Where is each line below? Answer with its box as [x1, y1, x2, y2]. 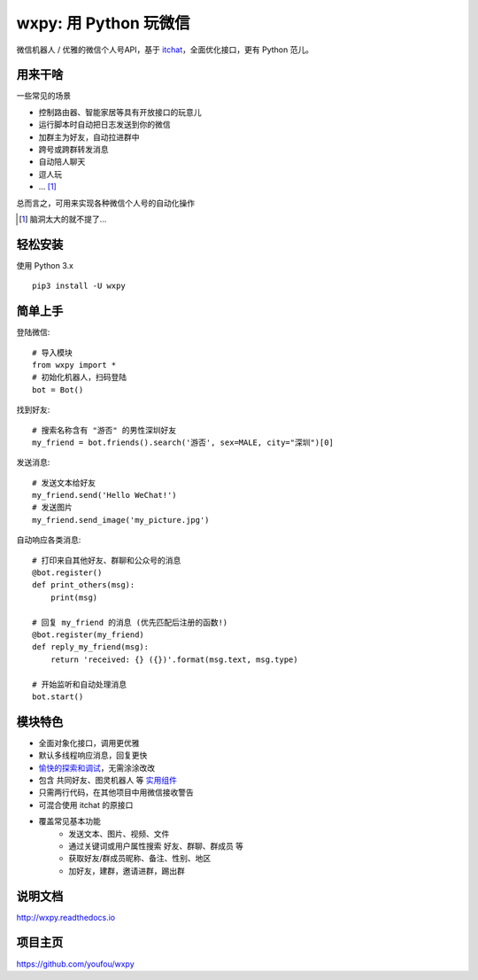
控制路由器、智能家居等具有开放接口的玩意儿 [38, 106, 202, 117]
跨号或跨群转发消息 [38, 144, 109, 155]
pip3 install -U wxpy [32, 281, 126, 292]
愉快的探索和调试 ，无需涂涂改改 [38, 762, 155, 773]
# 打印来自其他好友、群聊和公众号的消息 [32, 555, 181, 565]
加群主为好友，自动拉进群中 [38, 131, 140, 142]
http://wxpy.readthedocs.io [16, 912, 115, 922]
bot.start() [32, 691, 84, 702]
